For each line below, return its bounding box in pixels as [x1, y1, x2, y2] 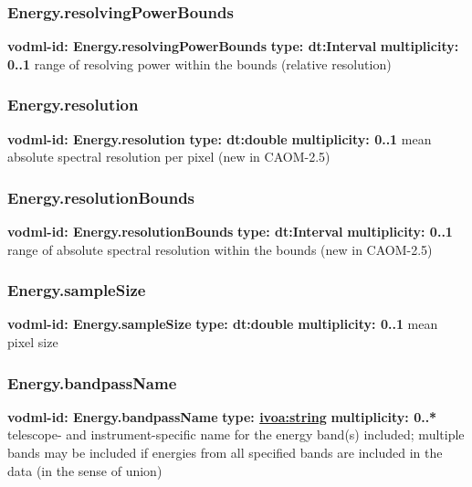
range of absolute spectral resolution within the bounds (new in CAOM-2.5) [7, 239, 433, 259]
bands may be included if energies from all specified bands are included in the [7, 443, 443, 462]
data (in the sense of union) [7, 461, 163, 480]
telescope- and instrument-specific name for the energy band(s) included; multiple [7, 425, 465, 444]
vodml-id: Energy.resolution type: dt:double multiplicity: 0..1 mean [7, 129, 432, 148]
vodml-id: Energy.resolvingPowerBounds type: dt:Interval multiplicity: [7, 37, 459, 56]
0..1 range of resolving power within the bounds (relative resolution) [7, 54, 392, 73]
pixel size [7, 333, 58, 352]
